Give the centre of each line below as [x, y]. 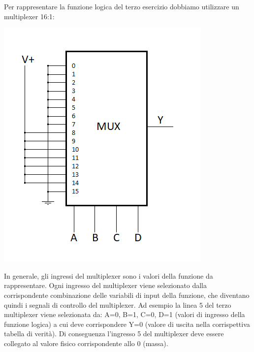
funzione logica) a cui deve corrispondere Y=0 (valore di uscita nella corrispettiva [127, 324]
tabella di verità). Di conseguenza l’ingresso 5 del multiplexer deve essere [114, 334]
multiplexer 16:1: [29, 16]
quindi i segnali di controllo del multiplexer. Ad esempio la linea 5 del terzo [118, 304]
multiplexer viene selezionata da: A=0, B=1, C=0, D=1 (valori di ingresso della [125, 314]
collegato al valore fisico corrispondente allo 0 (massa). [86, 343]
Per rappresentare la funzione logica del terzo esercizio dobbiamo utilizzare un [122, 6]
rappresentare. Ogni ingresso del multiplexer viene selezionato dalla [105, 285]
